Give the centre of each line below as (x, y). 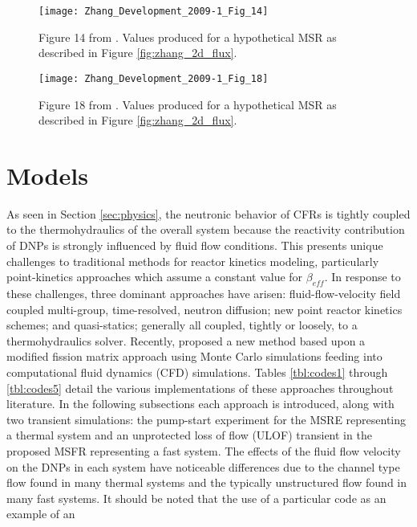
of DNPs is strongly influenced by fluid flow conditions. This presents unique (195, 245)
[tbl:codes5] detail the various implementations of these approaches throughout (200, 388)
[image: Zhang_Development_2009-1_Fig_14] (154, 11)
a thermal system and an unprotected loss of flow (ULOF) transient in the (189, 435)
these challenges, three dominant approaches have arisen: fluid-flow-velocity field (204, 293)
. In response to (362, 277)
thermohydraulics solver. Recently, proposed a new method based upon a (186, 340)
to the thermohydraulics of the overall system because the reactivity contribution (206, 229)
